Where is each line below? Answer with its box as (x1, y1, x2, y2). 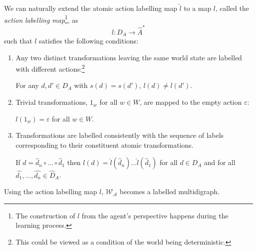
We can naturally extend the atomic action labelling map (4, 3, 177, 13)
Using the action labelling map (4, 186, 97, 197)
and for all (204, 157, 236, 167)
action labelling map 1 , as (4, 13, 79, 25)
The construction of (15, 210, 76, 220)
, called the (215, 3, 249, 13)
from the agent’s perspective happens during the (82, 210, 228, 220)
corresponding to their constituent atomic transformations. (15, 139, 194, 150)
